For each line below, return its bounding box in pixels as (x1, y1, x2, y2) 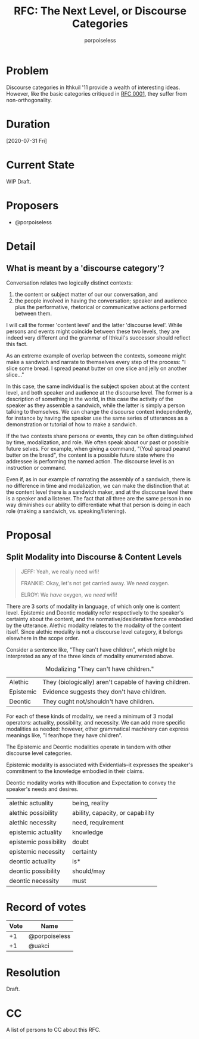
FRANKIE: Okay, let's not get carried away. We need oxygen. (20, 579, 170, 586)
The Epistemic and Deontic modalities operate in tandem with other (6, 743, 172, 750)
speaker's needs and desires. (6, 785, 79, 793)
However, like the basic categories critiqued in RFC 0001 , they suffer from (6, 90, 188, 97)
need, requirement (72, 818, 124, 826)
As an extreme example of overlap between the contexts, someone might (6, 352, 186, 359)
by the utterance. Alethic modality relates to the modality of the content (6, 622, 182, 629)
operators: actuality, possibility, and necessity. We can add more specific (6, 719, 186, 726)
